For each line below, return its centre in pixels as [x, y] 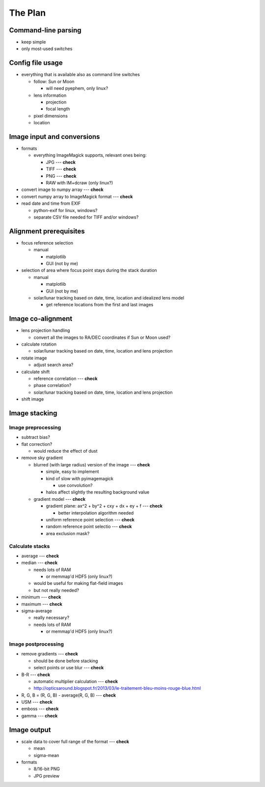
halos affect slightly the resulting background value [98, 492]
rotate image [34, 358]
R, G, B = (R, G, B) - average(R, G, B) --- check [69, 695]
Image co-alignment [41, 319]
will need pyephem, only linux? [77, 88]
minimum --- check [41, 597]
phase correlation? [53, 385]
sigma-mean [46, 755]
